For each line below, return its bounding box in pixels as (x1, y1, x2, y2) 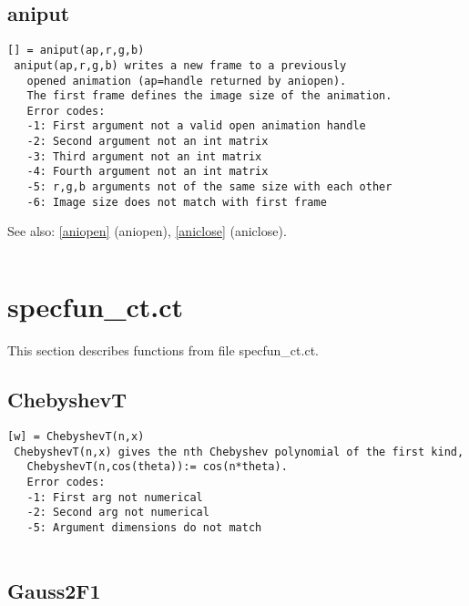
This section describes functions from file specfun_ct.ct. (7, 341, 319, 360)
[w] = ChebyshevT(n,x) (7, 429, 145, 443)
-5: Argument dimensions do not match (26, 520, 262, 534)
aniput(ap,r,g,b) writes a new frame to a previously (14, 58, 347, 72)
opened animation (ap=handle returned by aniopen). (26, 74, 347, 87)
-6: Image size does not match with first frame (26, 195, 327, 209)
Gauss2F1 (7, 576, 101, 604)
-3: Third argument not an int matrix (26, 149, 262, 163)
